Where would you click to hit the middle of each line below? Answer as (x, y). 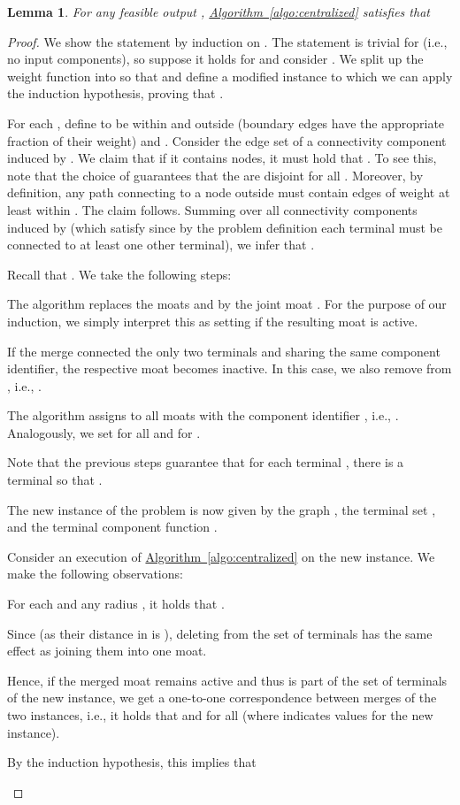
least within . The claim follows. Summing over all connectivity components (212, 209)
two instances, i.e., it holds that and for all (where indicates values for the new (220, 715)
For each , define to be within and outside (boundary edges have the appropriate (226, 123)
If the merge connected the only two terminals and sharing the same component (224, 351)
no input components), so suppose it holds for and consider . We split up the (215, 59)
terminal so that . (55, 480)
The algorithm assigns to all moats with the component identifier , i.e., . (203, 415)
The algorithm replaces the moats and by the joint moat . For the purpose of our (227, 304)
